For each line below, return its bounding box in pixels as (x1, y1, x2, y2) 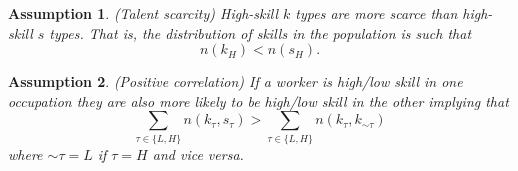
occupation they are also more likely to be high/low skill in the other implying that (8, 90, 509, 111)
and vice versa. (152, 143, 244, 164)
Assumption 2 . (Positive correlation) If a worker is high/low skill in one (8, 71, 463, 92)
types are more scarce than (295, 3, 458, 23)
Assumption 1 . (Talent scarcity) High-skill (8, 3, 279, 23)
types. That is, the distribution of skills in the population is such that (49, 22, 472, 43)
